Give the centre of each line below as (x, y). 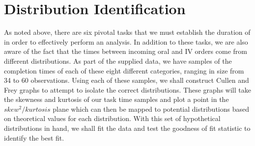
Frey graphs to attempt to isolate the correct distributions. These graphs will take (127, 89)
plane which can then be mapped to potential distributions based (151, 109)
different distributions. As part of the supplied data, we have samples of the (118, 61)
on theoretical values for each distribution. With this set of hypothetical (112, 118)
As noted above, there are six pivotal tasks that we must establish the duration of (127, 32)
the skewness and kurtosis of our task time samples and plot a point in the (116, 99)
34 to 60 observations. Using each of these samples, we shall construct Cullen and (127, 80)
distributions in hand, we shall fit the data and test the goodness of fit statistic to (127, 128)
